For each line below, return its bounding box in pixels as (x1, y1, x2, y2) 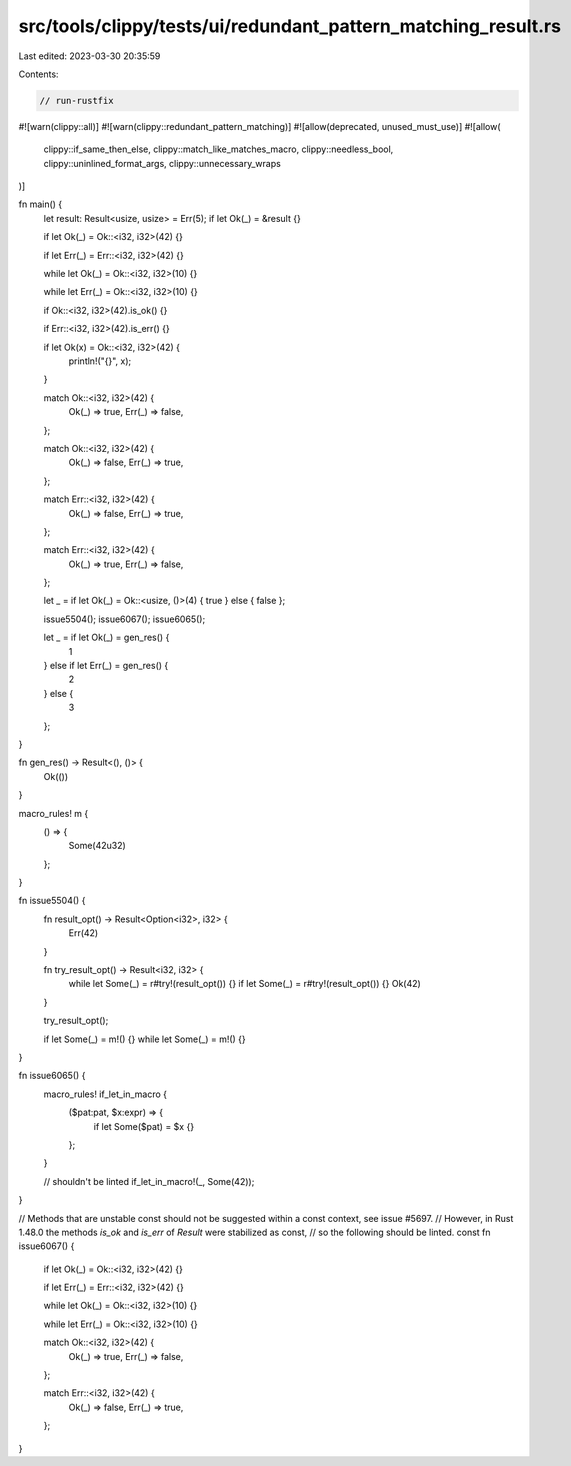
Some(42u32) (68, 840, 127, 852)
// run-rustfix (39, 95, 114, 106)
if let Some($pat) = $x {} (93, 1120, 195, 1132)
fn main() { (18, 198, 63, 210)
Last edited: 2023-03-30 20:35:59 (18, 50, 161, 62)
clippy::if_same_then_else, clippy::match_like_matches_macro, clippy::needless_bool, (43, 143, 394, 155)
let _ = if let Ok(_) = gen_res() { (43, 631, 170, 644)
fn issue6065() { (18, 1070, 86, 1082)
